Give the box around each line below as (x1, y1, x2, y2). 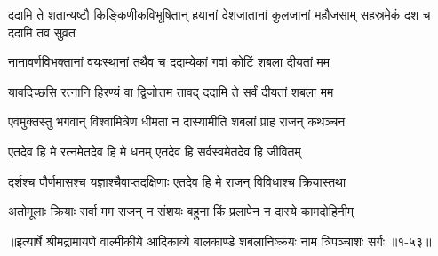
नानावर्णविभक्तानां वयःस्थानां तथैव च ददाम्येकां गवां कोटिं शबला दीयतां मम (8, 52, 330, 71)
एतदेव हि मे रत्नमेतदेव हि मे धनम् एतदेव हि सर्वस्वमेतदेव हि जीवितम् (8, 141, 301, 160)
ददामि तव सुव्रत (8, 22, 76, 41)
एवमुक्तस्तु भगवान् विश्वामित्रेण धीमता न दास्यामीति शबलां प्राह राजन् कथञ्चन (8, 112, 346, 131)
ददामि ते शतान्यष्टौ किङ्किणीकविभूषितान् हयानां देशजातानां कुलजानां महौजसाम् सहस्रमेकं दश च (8, 5, 431, 23)
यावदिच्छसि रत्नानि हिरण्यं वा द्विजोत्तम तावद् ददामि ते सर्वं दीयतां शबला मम (8, 82, 334, 100)
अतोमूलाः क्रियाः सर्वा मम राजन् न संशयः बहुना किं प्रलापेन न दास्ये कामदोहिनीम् (8, 202, 354, 220)
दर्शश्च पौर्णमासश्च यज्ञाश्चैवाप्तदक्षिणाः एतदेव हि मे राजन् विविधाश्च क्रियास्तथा (8, 172, 346, 190)
